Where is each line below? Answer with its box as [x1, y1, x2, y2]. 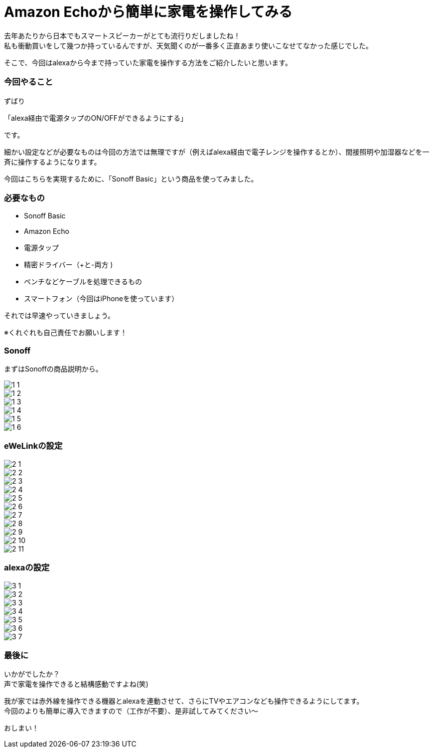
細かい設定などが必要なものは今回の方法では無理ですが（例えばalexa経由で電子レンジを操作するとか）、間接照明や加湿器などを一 [4, 147, 430, 156]
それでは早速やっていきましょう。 [4, 311, 115, 320]
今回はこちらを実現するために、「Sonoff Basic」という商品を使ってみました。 [4, 174, 258, 183]
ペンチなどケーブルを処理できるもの [24, 277, 142, 286]
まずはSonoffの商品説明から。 [4, 365, 103, 373]
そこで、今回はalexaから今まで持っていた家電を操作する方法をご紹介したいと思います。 [4, 58, 292, 67]
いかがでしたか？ [4, 670, 60, 679]
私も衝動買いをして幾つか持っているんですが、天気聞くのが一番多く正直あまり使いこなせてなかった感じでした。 [4, 41, 373, 50]
